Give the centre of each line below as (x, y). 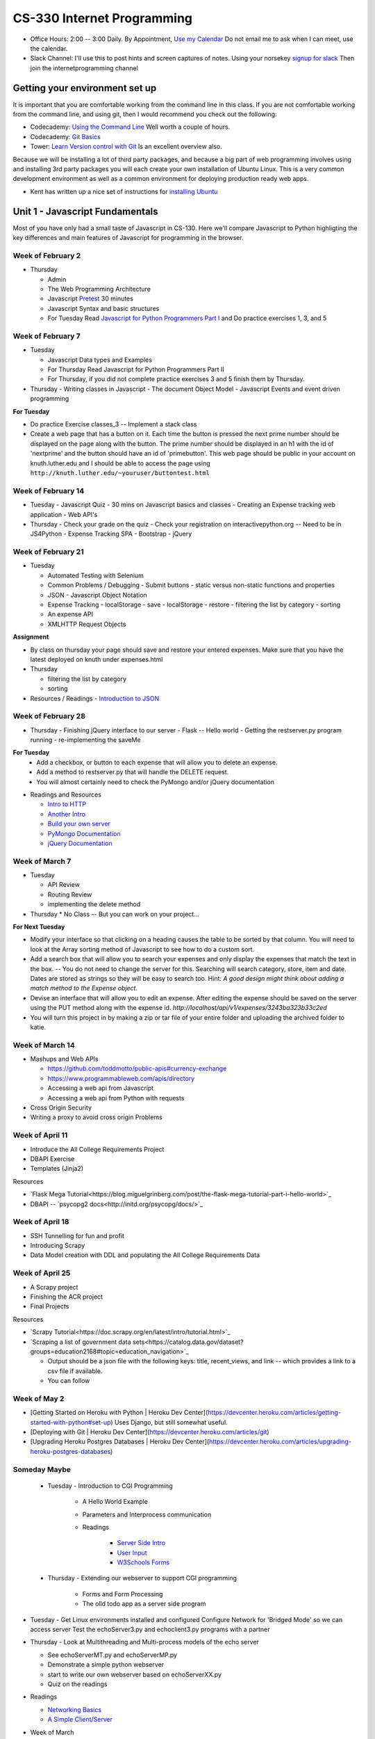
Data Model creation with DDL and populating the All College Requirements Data (145, 1255)
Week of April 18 (41, 1222)
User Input (132, 1553)
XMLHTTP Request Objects (87, 624)
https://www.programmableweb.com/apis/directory (121, 1078)
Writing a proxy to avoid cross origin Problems (96, 1117)
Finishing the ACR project (67, 1297)
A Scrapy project (54, 1287)
